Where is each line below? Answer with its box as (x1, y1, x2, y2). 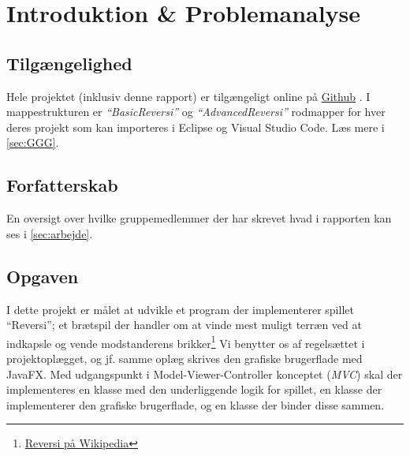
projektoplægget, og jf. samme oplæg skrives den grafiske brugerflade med (6, 349, 363, 366)
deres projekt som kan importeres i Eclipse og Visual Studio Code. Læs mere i (6, 118, 385, 135)
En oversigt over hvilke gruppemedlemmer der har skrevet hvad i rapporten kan (6, 210, 392, 226)
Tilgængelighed (6, 50, 132, 75)
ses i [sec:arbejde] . (6, 225, 93, 241)
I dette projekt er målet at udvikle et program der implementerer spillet (6, 301, 354, 317)
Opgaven (6, 264, 79, 288)
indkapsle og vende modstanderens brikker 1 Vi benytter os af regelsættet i (6, 332, 365, 351)
